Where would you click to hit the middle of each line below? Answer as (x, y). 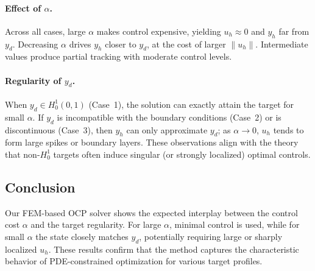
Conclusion (40, 187)
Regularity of (33, 80)
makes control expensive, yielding (159, 31)
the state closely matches (82, 236)
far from (294, 31)
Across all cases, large (45, 31)
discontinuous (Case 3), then (59, 129)
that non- (23, 154)
